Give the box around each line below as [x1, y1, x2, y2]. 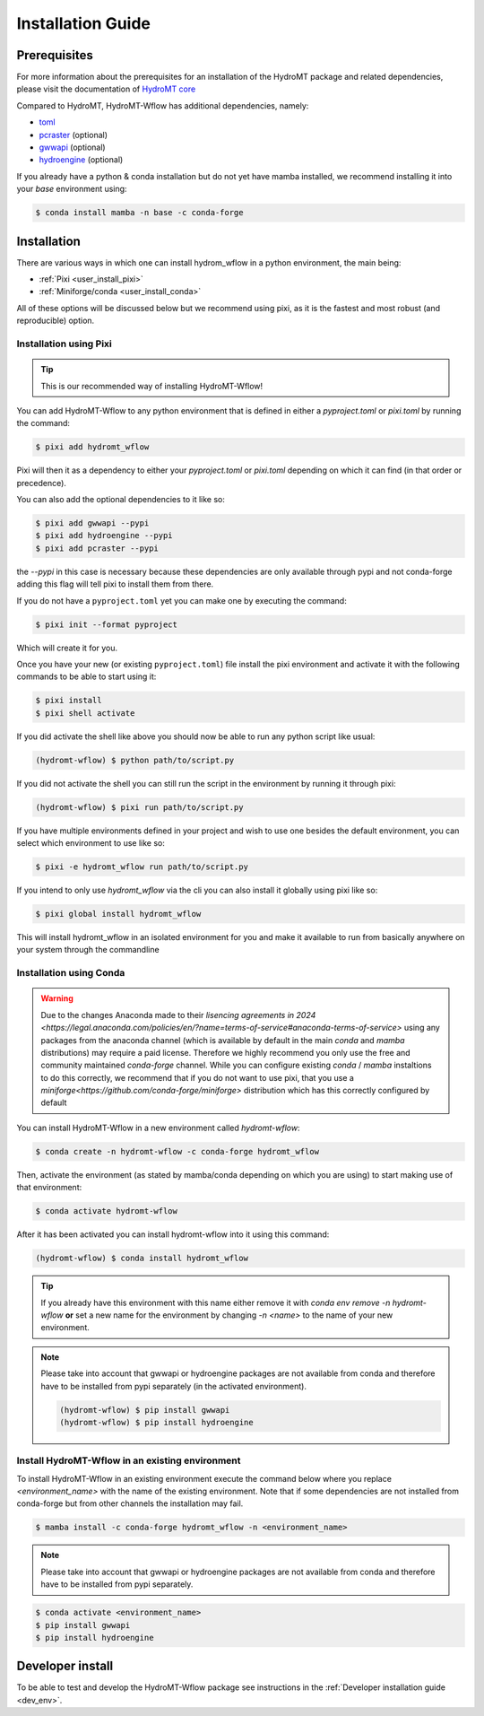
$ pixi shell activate [35, 708, 135, 718]
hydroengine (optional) [39, 154, 124, 165]
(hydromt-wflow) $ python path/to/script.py [35, 754, 235, 765]
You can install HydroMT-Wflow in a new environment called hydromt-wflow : [16, 1122, 300, 1133]
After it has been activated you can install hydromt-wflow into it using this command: [16, 1229, 330, 1240]
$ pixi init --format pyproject [35, 619, 178, 630]
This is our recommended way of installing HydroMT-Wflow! [40, 380, 264, 391]
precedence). [16, 477, 67, 488]
